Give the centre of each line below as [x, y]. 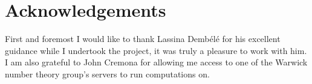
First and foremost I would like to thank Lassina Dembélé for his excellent [143, 39]
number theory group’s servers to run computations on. [107, 73]
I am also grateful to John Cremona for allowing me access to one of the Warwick [156, 62]
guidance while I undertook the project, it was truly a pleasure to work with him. [156, 50]
